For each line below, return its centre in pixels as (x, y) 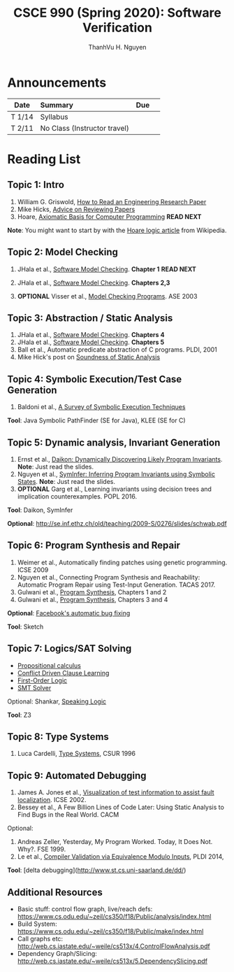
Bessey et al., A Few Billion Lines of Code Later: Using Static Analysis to (121, 807)
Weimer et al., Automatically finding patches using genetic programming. (122, 562)
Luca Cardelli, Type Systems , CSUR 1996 (76, 754)
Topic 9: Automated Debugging (77, 775)
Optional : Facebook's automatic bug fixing (69, 613)
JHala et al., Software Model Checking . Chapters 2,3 (94, 283)
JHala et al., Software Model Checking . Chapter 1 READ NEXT (107, 269)
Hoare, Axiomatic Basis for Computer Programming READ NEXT (109, 216)
